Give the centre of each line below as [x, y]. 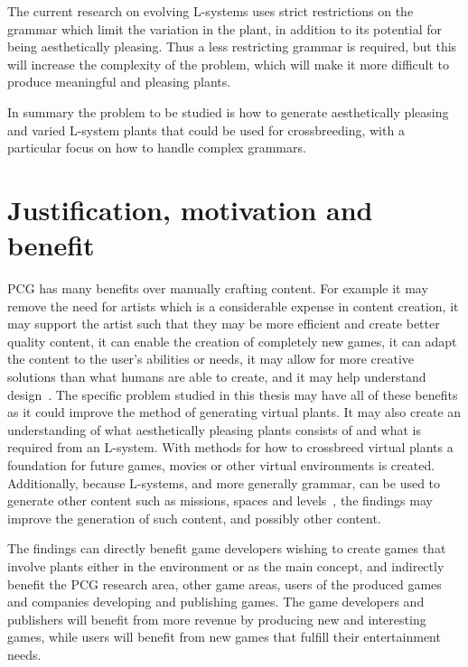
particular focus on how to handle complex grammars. [157, 148]
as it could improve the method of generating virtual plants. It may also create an [234, 412]
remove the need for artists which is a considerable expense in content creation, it [233, 306]
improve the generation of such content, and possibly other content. [194, 518]
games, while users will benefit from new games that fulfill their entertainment [224, 637]
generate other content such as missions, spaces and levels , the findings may [220, 500]
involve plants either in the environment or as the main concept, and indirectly [226, 565]
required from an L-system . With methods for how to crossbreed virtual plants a [230, 447]
